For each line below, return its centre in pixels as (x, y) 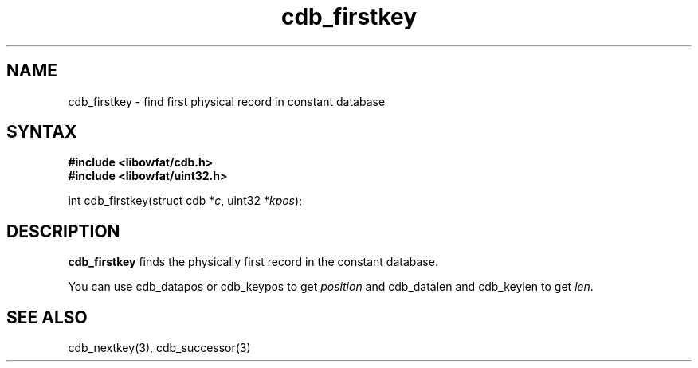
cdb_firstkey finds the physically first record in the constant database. (253, 262)
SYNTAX (42, 132)
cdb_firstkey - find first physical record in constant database (227, 101)
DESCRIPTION (63, 231)
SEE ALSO (47, 317)
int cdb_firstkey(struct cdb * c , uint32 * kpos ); (185, 201)
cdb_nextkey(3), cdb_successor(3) (159, 348)
